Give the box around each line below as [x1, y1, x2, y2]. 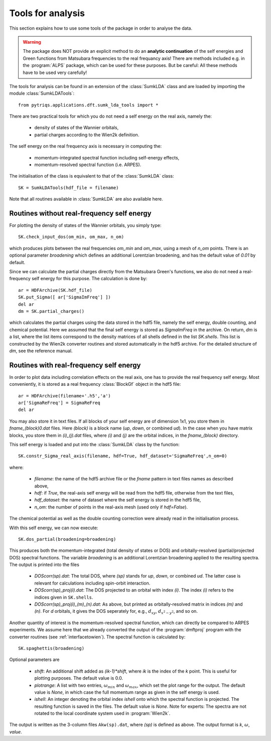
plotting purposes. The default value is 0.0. [34, 675, 123, 681]
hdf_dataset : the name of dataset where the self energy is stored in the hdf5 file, [34, 497, 201, 503]
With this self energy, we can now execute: [9, 525, 98, 531]
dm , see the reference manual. [9, 348, 73, 354]
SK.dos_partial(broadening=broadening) [18, 536, 116, 542]
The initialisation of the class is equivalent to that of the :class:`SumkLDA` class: [9, 173, 174, 179]
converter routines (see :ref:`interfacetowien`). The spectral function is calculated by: [9, 634, 186, 640]
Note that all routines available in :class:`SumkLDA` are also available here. [9, 196, 163, 202]
